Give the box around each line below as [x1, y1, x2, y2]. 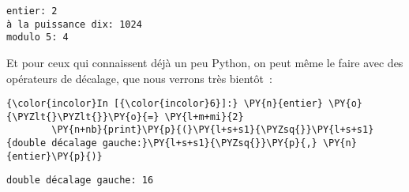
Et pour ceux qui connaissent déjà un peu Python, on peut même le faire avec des [6, 54, 403, 70]
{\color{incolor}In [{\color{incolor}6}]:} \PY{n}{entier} [6, 98, 323, 110]
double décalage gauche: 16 [6, 175, 154, 186]
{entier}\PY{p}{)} [6, 150, 103, 162]
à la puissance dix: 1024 [6, 18, 142, 30]
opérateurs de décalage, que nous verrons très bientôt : [6, 70, 272, 86]
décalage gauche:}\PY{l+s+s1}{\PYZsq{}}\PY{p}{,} [51, 137, 317, 149]
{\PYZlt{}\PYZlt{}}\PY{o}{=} [6, 111, 159, 122]
